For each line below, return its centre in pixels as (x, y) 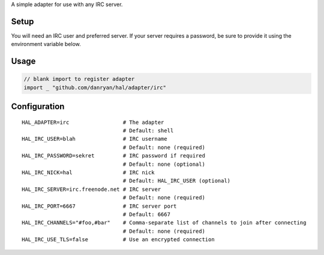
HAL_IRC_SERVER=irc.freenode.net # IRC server (91, 189)
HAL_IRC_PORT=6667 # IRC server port (99, 206)
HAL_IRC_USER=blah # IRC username (94, 139)
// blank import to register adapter (79, 79)
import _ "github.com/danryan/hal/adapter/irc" (95, 87)
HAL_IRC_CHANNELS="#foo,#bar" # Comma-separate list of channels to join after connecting (164, 223)
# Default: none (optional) (164, 164)
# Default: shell (148, 131)
